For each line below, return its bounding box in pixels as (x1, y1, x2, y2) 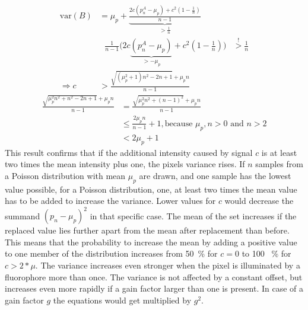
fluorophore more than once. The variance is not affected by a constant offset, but (5, 270, 303, 283)
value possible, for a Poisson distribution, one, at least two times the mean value (5, 183, 297, 195)
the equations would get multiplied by (53, 293, 192, 306)
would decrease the (224, 194, 294, 207)
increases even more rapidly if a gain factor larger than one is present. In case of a (5, 282, 304, 295)
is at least (261, 146, 297, 158)
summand (5, 209, 40, 222)
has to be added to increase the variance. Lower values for (5, 194, 216, 207)
